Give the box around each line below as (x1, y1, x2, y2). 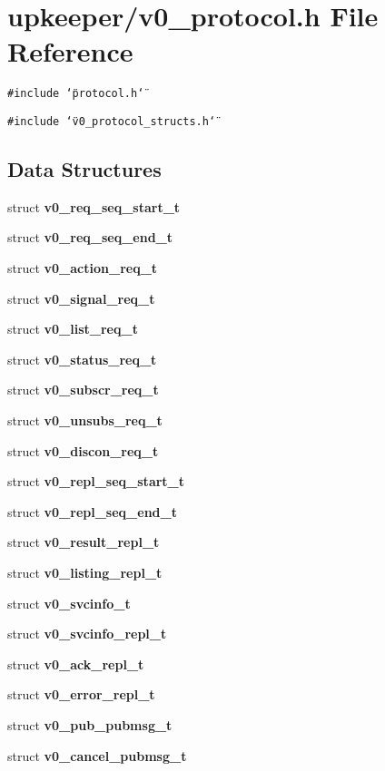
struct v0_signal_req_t (7, 288, 155, 307)
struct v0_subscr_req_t (7, 380, 159, 399)
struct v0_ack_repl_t (7, 654, 144, 673)
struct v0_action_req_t (7, 259, 158, 278)
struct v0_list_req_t (7, 319, 138, 338)
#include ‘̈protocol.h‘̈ (7, 87, 144, 101)
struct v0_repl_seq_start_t (7, 472, 185, 491)
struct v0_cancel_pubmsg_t (7, 746, 187, 765)
